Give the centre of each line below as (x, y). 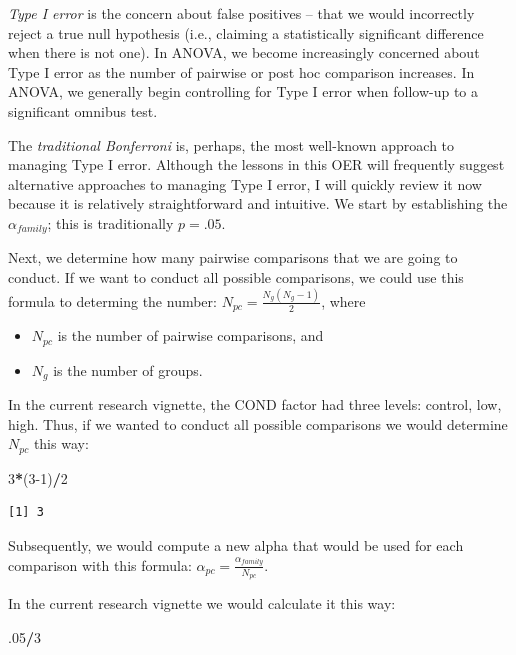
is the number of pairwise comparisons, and (190, 335)
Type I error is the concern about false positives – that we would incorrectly (241, 13)
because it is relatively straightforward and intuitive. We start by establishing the (258, 203)
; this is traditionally (110, 222)
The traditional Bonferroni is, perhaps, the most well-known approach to (231, 144)
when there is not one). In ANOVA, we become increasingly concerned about (244, 52)
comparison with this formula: (100, 564)
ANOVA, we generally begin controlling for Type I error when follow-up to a (243, 91)
